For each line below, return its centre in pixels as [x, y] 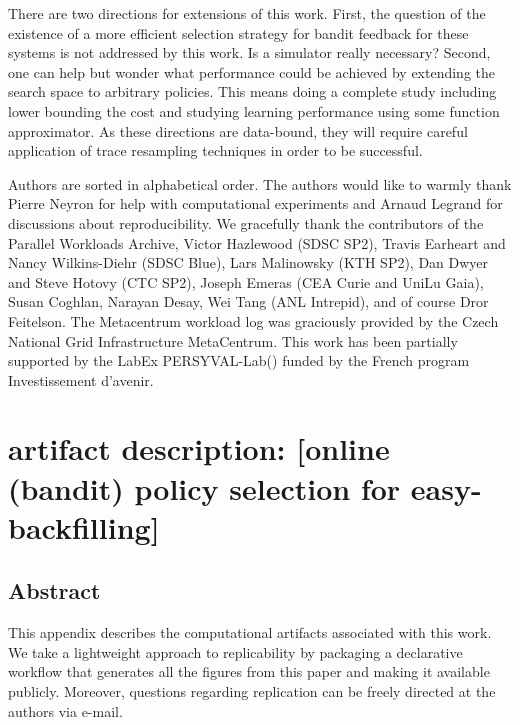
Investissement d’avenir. [81, 379]
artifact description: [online [199, 448]
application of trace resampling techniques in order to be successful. [215, 150]
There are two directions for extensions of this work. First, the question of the [247, 13]
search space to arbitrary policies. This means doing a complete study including [252, 91]
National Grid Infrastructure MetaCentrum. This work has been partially [233, 340]
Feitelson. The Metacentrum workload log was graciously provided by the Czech [253, 320]
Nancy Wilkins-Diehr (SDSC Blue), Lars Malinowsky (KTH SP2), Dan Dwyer [248, 262]
